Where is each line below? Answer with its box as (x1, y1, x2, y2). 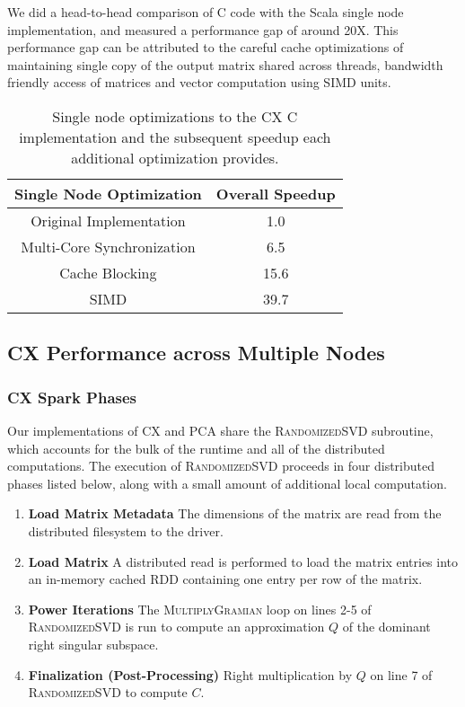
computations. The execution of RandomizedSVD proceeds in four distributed (7, 456, 434, 475)
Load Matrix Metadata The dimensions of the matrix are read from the (28, 504, 442, 523)
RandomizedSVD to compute (28, 683, 188, 702)
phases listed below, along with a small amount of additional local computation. (7, 473, 447, 492)
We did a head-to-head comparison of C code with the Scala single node (7, 3, 404, 21)
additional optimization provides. (71, 146, 279, 168)
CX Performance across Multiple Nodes (7, 339, 385, 367)
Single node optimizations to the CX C (52, 105, 298, 127)
